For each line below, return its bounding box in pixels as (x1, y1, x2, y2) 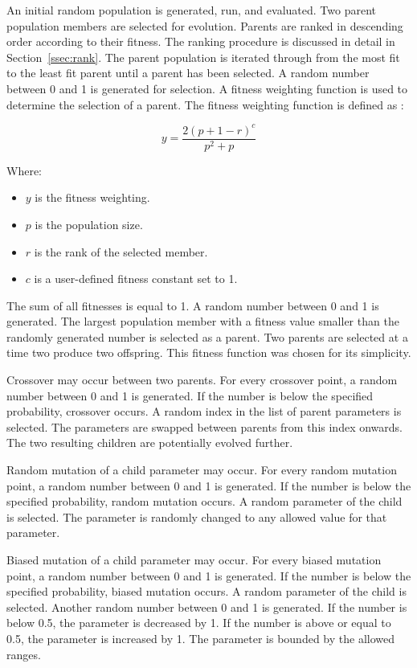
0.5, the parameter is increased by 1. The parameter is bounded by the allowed (6, 629, 395, 646)
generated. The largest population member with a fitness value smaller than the (6, 313, 399, 330)
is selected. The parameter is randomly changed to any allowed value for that (6, 508, 387, 525)
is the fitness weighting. (35, 189, 150, 206)
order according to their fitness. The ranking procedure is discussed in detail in (6, 33, 395, 50)
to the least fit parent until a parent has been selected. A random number (6, 64, 370, 81)
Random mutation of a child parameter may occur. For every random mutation (6, 461, 397, 478)
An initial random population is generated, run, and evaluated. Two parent (6, 2, 376, 18)
